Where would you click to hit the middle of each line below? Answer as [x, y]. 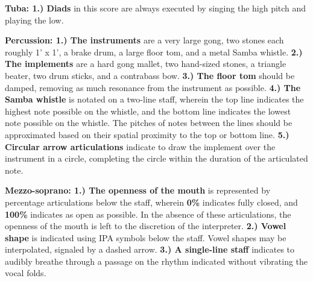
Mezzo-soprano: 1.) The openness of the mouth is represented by [138, 190]
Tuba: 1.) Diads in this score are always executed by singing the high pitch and [156, 8]
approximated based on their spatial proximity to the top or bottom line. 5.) [147, 134]
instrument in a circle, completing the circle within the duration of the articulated [156, 158]
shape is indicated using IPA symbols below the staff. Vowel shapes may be [146, 237]
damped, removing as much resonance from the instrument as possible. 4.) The [153, 87]
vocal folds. [26, 273]
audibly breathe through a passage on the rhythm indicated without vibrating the [156, 261]
